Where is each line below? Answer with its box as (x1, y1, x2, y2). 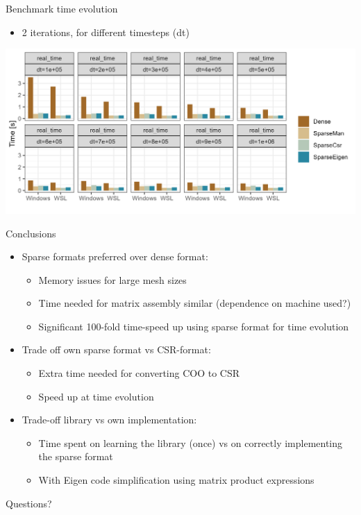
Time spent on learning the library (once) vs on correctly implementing (38, 435, 343, 450)
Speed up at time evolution (38, 389, 154, 403)
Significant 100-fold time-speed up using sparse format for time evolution (38, 319, 349, 333)
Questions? (6, 496, 52, 510)
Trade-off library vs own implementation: (22, 412, 197, 427)
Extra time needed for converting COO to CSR (38, 366, 240, 380)
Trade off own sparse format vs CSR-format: (22, 342, 211, 357)
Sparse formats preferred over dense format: (22, 249, 208, 264)
